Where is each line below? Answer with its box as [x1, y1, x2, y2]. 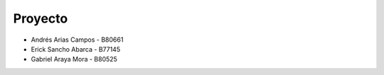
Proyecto [13, 11, 68, 26]
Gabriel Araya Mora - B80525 [31, 55, 117, 64]
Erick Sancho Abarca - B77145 [31, 45, 121, 53]
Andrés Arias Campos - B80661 [31, 35, 124, 44]
